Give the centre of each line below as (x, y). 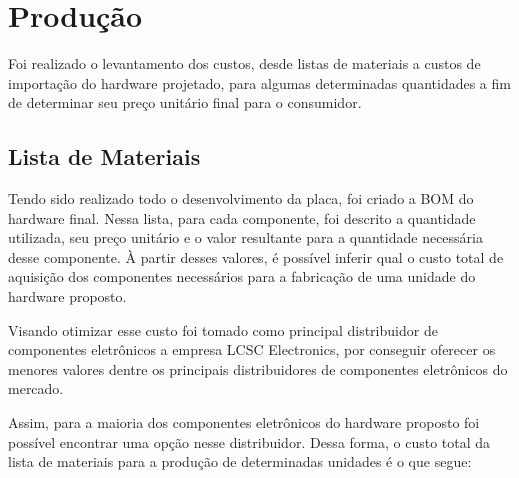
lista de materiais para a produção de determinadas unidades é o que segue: (240, 461)
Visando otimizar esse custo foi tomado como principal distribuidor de (223, 329)
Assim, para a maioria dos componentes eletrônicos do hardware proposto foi (244, 422)
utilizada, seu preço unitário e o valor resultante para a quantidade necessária (245, 237)
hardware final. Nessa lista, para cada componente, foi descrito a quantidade (242, 217)
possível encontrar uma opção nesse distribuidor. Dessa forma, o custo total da (249, 441)
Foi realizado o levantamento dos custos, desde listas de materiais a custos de (244, 63)
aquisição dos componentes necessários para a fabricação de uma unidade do (242, 276)
